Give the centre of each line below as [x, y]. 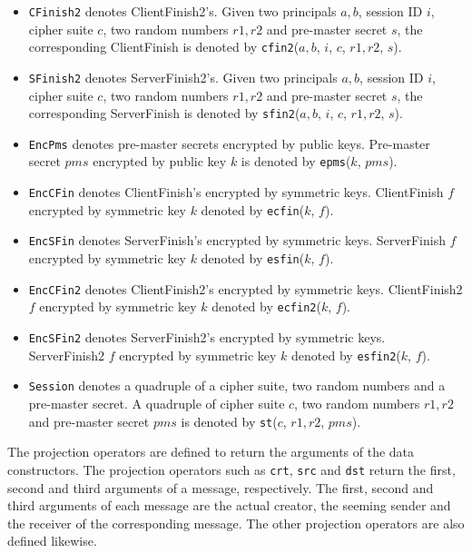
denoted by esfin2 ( [346, 355]
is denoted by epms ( [296, 161]
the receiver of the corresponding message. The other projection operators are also [236, 523]
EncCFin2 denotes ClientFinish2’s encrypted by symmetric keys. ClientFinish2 [246, 288]
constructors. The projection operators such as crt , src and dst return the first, [231, 469]
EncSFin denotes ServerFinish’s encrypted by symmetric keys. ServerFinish [237, 240]
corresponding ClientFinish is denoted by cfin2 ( [164, 47]
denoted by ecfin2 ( [266, 306]
